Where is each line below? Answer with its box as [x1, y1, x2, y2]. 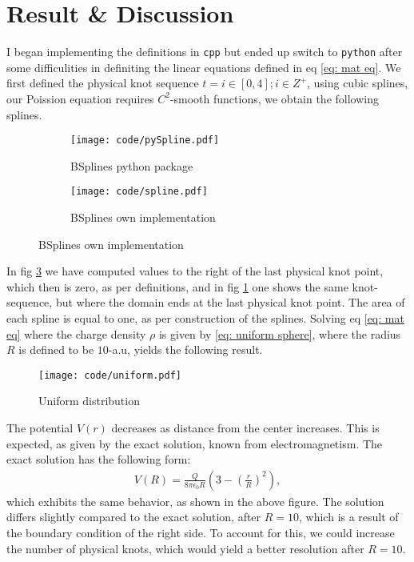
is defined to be [18, 341, 94, 358]
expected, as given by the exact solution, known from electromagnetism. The [6, 435, 383, 452]
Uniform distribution [38, 392, 140, 409]
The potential [6, 419, 74, 436]
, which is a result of [299, 508, 399, 525]
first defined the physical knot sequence [6, 74, 199, 91]
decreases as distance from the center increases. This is [111, 419, 380, 436]
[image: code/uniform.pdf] [38, 369, 181, 381]
